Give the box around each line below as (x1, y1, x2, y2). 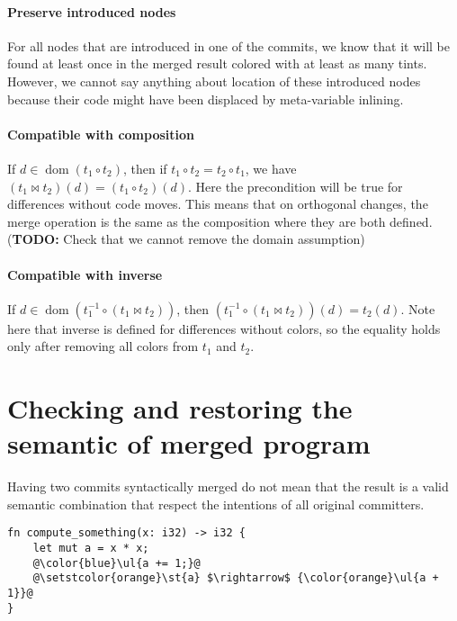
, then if (122, 158, 167, 177)
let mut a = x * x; (32, 542, 149, 555)
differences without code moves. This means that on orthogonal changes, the (7, 194, 428, 213)
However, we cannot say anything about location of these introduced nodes (7, 71, 421, 90)
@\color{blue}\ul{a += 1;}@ (32, 556, 201, 570)
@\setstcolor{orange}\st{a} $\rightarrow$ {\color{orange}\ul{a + (32, 571, 439, 585)
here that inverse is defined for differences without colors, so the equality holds (7, 319, 441, 337)
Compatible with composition (7, 124, 195, 143)
